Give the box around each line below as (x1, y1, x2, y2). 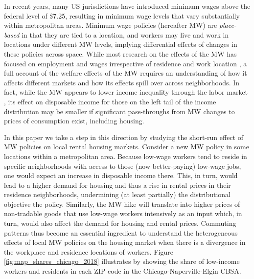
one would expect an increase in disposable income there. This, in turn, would (4, 170, 238, 180)
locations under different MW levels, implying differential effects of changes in (4, 39, 237, 49)
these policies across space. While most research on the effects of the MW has (4, 48, 237, 59)
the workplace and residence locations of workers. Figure (4, 246, 173, 257)
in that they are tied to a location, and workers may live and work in (22, 29, 229, 40)
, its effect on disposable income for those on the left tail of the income (4, 96, 216, 106)
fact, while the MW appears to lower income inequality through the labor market (4, 87, 248, 97)
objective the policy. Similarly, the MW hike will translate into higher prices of (4, 199, 240, 209)
